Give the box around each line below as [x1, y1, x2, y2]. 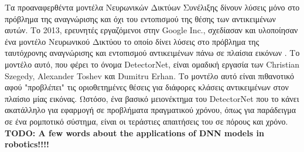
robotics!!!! [5, 138, 49, 150]
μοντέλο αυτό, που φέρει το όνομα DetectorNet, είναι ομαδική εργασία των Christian [5, 58, 300, 70]
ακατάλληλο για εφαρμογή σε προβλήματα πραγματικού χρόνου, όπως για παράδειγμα [5, 104, 296, 116]
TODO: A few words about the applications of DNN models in [5, 126, 264, 139]
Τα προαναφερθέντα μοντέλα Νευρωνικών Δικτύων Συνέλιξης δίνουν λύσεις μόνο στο [5, 1, 300, 13]
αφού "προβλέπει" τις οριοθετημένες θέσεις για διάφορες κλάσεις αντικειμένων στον [5, 81, 289, 93]
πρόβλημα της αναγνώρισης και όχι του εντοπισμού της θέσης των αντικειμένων [5, 12, 276, 24]
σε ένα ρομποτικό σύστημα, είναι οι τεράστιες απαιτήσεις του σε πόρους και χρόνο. [5, 115, 288, 127]
